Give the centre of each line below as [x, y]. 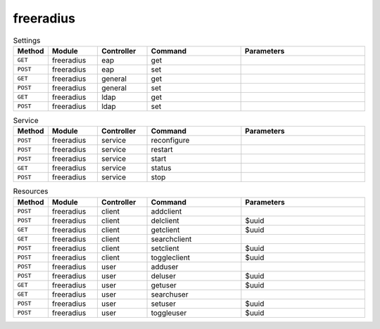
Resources [31, 191]
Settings [27, 40]
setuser [163, 304]
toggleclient [170, 257]
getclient [165, 230]
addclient [166, 211]
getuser [164, 285]
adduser [165, 266]
